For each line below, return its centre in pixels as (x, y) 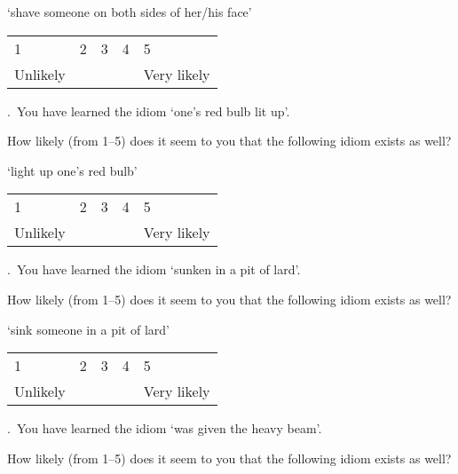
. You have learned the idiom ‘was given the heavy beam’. (165, 428)
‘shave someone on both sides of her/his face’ (130, 12)
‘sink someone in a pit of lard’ (88, 329)
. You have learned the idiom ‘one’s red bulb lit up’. (149, 111)
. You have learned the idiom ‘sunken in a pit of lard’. (154, 269)
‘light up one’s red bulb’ (72, 170)
